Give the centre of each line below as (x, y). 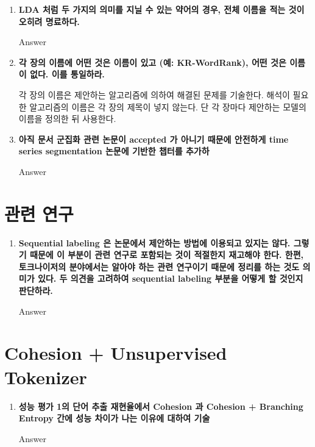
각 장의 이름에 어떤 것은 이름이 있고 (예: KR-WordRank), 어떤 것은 (152, 62)
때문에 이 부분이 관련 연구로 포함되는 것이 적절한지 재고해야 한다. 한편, (167, 255)
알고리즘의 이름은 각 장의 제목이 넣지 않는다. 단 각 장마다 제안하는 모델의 (168, 106)
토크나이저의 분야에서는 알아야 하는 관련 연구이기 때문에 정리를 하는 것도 (159, 266)
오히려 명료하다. (49, 21)
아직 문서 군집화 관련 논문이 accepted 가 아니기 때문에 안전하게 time (154, 139)
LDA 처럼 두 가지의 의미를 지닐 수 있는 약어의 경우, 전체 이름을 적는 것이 (161, 9)
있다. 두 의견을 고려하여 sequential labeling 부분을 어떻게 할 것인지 (170, 278)
